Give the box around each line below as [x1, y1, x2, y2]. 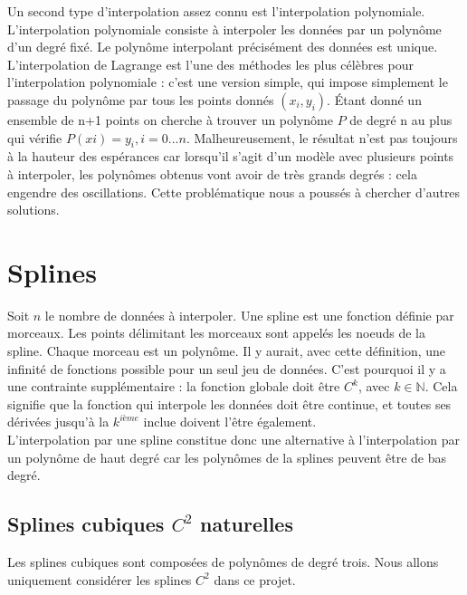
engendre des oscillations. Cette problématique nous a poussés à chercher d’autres [7, 182, 461, 201]
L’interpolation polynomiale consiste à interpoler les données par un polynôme [7, 19, 442, 38]
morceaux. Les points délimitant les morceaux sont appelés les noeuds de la [7, 323, 425, 342]
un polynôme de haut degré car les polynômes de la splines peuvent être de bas [7, 447, 447, 466]
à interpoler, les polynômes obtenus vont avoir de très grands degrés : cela [7, 164, 417, 183]
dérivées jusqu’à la [7, 412, 110, 431]
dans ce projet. [214, 570, 296, 589]
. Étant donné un [327, 90, 422, 109]
